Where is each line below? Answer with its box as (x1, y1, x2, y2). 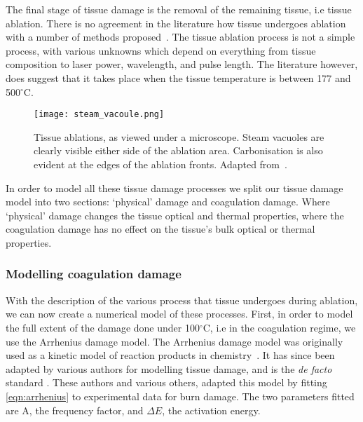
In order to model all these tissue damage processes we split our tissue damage (6, 180, 343, 195)
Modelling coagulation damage (6, 265, 181, 283)
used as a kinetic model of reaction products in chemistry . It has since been (6, 348, 335, 362)
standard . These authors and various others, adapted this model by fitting (6, 375, 327, 390)
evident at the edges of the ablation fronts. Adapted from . (34, 157, 287, 171)
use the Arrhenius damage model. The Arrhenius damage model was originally (6, 334, 343, 348)
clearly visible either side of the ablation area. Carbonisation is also (34, 143, 323, 158)
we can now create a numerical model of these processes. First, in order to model (6, 306, 353, 321)
